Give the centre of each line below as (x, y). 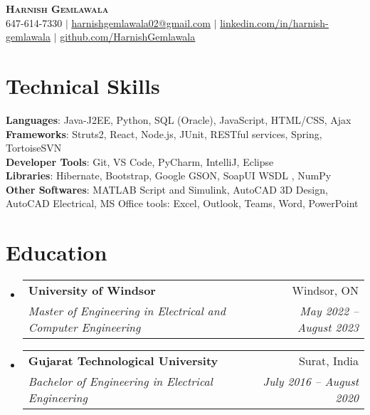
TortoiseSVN (34, 148)
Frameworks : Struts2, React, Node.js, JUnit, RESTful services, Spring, (164, 133)
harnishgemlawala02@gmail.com (141, 22)
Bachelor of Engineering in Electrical (120, 382)
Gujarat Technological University (123, 361)
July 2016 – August (311, 382)
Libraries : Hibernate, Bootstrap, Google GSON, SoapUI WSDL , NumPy (169, 175)
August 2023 (328, 327)
